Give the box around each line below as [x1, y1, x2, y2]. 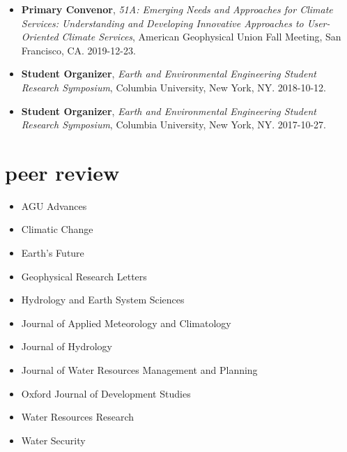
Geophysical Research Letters [21, 269, 147, 283]
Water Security [21, 432, 86, 447]
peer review [5, 158, 120, 186]
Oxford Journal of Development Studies [21, 386, 191, 400]
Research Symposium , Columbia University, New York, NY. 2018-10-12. [21, 80, 326, 94]
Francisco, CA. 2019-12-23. [21, 43, 136, 57]
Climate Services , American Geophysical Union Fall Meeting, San [61, 29, 341, 44]
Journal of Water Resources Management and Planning [21, 363, 258, 377]
